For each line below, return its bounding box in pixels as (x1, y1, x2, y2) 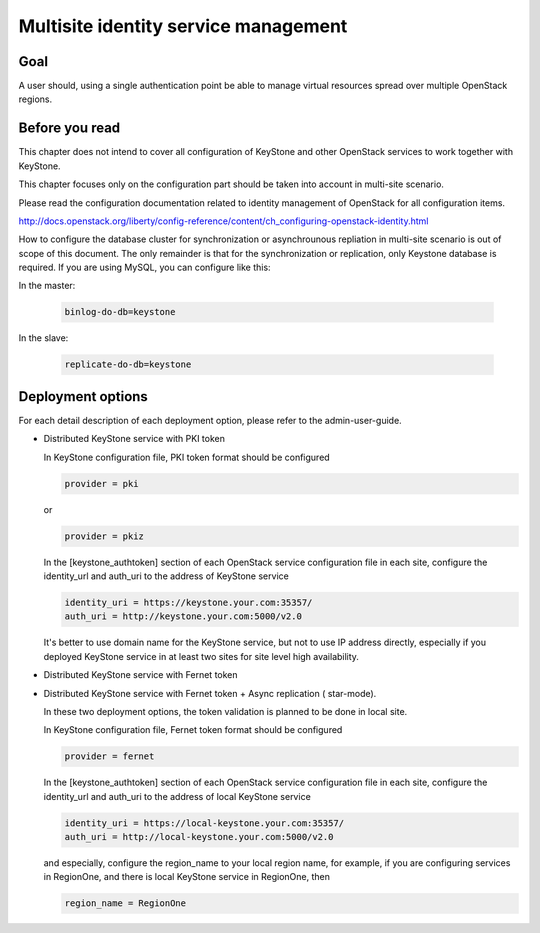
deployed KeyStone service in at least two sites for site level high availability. (43, 650, 360, 662)
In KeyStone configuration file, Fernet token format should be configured (43, 724, 343, 736)
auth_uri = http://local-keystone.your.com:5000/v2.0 (64, 831, 334, 843)
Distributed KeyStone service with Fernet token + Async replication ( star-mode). (43, 687, 377, 699)
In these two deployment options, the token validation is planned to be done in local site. (43, 705, 408, 717)
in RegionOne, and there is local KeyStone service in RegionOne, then (43, 871, 330, 883)
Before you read (18, 120, 121, 137)
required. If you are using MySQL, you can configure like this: (18, 261, 271, 274)
